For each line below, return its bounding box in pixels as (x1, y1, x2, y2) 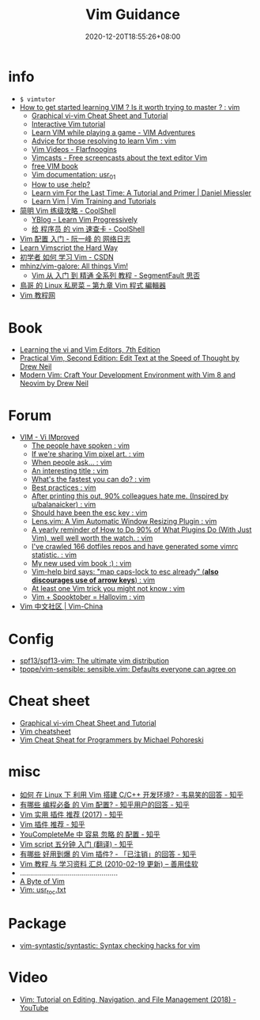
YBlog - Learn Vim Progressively (31, 215, 138, 225)
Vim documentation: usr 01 (31, 169, 116, 181)
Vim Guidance (85, 6, 180, 24)
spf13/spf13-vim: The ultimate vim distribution (19, 656, 170, 665)
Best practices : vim (31, 483, 96, 492)
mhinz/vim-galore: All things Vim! (19, 261, 129, 271)
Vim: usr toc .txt (19, 885, 66, 896)
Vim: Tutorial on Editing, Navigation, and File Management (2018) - (19, 995, 237, 1004)
